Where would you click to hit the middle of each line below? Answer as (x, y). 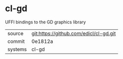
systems (17, 49)
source (15, 33)
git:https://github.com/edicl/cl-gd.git (74, 33)
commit (16, 41)
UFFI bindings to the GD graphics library (46, 22)
